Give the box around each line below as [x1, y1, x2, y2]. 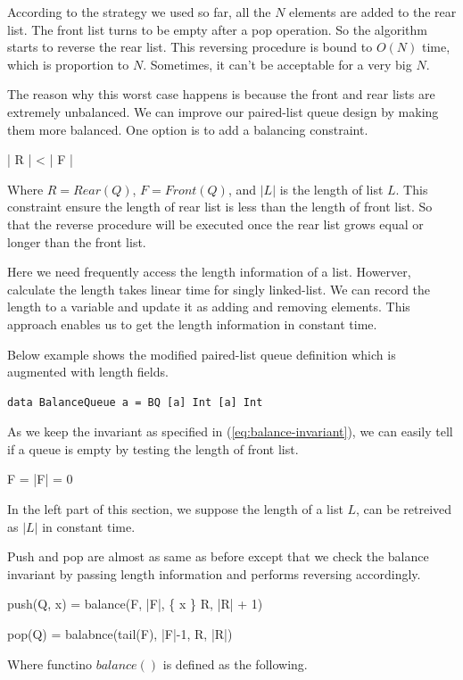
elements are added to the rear [289, 3, 457, 21]
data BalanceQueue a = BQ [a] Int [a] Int [7, 395, 263, 409]
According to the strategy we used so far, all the [7, 3, 271, 21]
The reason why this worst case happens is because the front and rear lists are [7, 85, 435, 104]
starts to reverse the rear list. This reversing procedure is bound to [7, 37, 373, 56]
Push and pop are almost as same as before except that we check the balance [7, 547, 429, 566]
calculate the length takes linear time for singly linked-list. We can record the [7, 279, 431, 298]
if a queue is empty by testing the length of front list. [7, 439, 299, 458]
